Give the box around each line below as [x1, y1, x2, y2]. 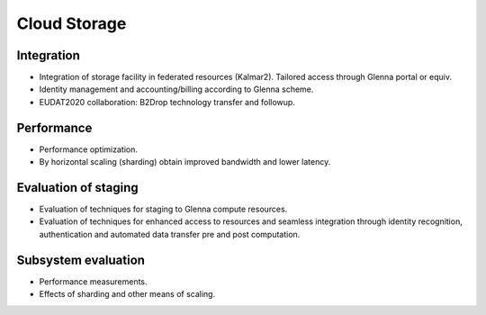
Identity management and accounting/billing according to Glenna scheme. [39, 84, 314, 94]
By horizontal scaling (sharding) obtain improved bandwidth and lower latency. [39, 157, 331, 167]
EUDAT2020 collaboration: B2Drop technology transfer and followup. [39, 96, 296, 107]
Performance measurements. [39, 275, 148, 287]
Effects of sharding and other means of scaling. [39, 289, 216, 300]
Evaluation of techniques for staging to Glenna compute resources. [39, 203, 288, 215]
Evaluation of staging [16, 180, 139, 195]
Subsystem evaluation [16, 252, 146, 267]
